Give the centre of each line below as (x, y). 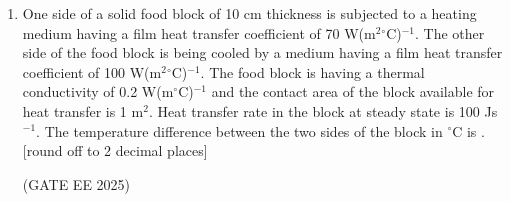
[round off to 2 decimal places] (115, 150)
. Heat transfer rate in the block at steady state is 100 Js (323, 110)
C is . (468, 130)
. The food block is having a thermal (312, 71)
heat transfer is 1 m (83, 110)
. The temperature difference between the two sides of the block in (239, 130)
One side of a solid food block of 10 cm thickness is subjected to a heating (249, 13)
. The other (450, 32)
